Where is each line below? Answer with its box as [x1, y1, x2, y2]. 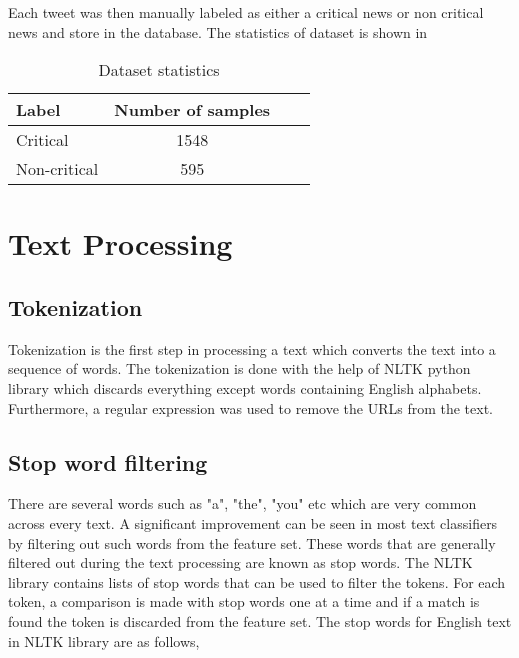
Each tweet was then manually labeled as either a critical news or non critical [8, 2, 484, 22]
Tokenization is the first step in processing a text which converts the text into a [8, 338, 496, 359]
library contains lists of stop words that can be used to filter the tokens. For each [8, 571, 506, 592]
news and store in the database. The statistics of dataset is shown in [8, 21, 428, 42]
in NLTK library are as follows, [8, 630, 200, 651]
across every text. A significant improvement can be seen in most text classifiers [8, 512, 498, 533]
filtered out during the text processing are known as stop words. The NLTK [8, 552, 473, 573]
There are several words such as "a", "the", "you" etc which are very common [8, 493, 477, 514]
